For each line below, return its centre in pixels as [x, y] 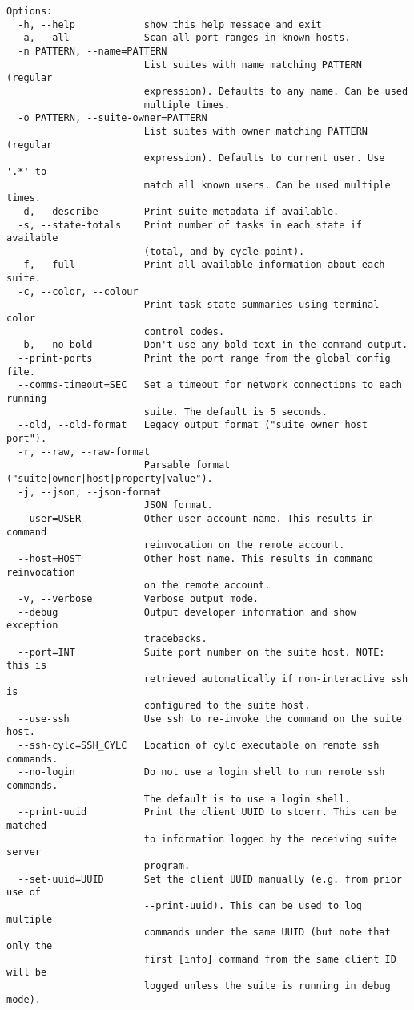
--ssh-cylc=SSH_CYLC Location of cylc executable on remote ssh [199, 746]
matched [27, 826]
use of [24, 893]
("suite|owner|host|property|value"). [110, 478]
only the [30, 945]
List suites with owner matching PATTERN [256, 131]
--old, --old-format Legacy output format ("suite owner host [193, 425]
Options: [30, 11]
